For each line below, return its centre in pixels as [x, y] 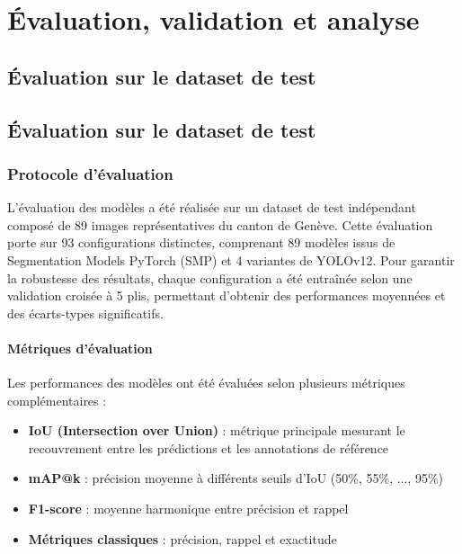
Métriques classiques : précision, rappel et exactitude [182, 538]
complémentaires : [57, 400]
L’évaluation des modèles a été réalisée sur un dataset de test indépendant [212, 207]
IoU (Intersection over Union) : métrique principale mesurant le [217, 430]
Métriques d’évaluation [80, 348]
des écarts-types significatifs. [85, 313]
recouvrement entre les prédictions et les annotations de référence [209, 447]
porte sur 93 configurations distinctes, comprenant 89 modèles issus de [201, 242]
